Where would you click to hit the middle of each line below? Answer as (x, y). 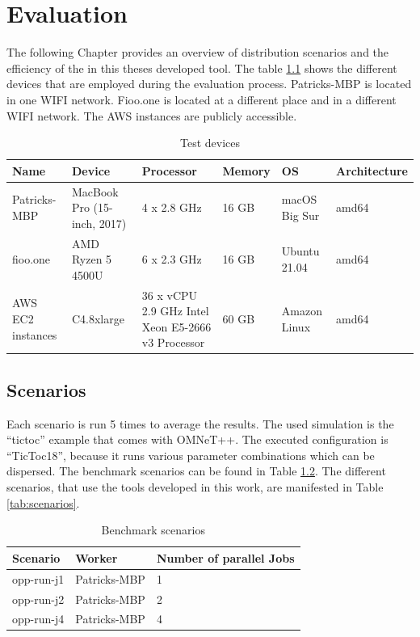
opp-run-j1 (38, 578)
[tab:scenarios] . (43, 502)
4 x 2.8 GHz (172, 207)
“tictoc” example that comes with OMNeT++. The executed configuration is (197, 439)
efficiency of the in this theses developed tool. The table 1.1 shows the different (202, 67)
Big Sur (300, 215)
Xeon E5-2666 (176, 326)
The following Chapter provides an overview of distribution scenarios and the (198, 52)
